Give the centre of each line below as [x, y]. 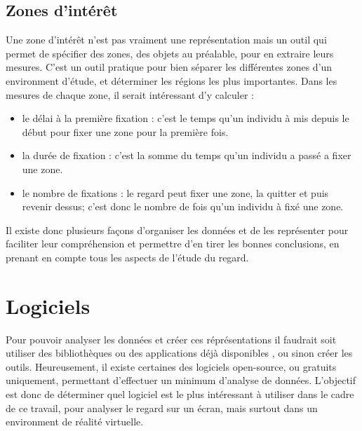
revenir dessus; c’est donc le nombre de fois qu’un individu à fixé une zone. [183, 206]
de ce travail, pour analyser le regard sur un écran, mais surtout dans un [162, 408]
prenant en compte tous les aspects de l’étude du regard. [127, 257]
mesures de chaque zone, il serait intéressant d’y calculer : [130, 94]
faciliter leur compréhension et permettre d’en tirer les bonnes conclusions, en [173, 244]
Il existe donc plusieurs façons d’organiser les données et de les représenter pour [177, 230]
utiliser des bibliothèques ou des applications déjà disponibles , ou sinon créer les [179, 353]
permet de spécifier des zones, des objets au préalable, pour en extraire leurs [170, 53]
